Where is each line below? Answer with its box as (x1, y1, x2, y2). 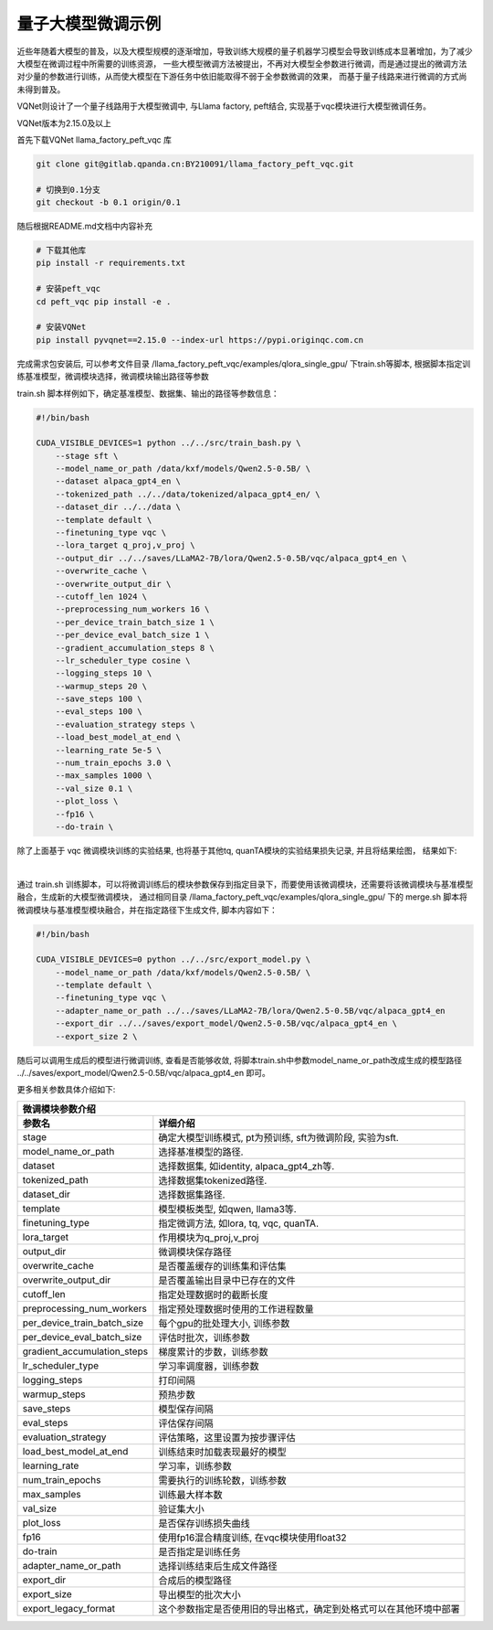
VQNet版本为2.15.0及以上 (16, 117, 111, 128)
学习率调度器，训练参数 (158, 1359, 259, 1372)
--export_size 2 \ (55, 1031, 138, 1041)
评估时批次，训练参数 (158, 1331, 250, 1344)
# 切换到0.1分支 (36, 184, 100, 195)
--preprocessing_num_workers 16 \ (55, 604, 210, 614)
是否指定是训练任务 (158, 1545, 241, 1558)
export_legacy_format (22, 1602, 116, 1614)
